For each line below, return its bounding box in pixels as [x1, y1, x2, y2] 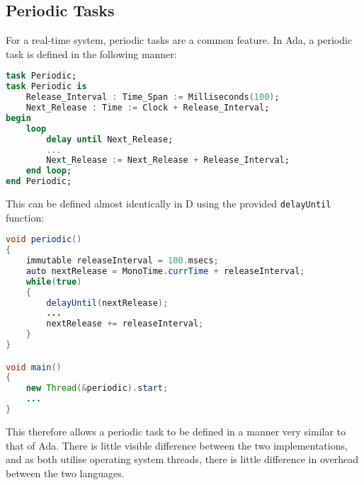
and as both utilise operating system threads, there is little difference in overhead [6, 452, 359, 467]
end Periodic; [6, 176, 72, 187]
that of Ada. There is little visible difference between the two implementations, [6, 438, 348, 452]
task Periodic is [6, 81, 87, 92]
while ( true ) [25, 276, 82, 287]
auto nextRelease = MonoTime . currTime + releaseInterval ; [25, 266, 305, 276]
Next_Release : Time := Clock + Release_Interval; [25, 103, 270, 113]
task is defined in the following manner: [6, 46, 177, 61]
